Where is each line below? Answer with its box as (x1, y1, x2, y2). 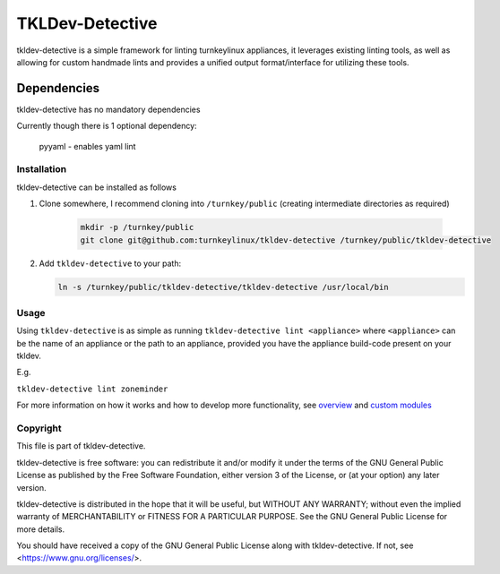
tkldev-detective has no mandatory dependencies (16, 104, 201, 115)
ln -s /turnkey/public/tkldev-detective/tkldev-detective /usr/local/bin (57, 282, 389, 292)
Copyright (16, 422, 62, 434)
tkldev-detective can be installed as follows (16, 182, 177, 193)
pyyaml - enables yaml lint (39, 141, 136, 151)
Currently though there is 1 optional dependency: (16, 121, 197, 132)
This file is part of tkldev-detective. (16, 441, 146, 451)
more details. (16, 524, 65, 535)
